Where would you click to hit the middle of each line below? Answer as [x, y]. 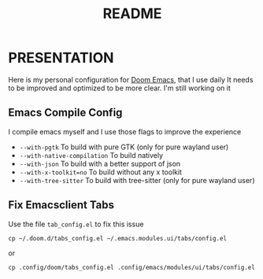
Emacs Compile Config [65, 113]
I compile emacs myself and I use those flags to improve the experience [125, 131]
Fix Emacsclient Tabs [61, 205]
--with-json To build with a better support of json [100, 163]
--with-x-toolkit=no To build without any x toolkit [101, 172]
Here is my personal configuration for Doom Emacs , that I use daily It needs [131, 79]
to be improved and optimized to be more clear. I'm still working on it [119, 88]
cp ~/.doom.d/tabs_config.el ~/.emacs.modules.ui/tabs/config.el [117, 238]
